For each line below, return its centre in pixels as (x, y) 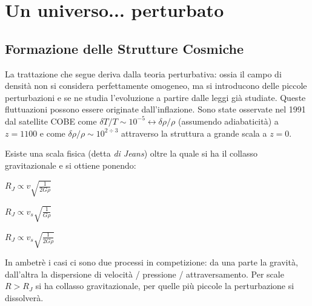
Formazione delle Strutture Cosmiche (124, 48)
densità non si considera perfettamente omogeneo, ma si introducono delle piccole (156, 86)
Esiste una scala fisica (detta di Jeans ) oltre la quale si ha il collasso (131, 153)
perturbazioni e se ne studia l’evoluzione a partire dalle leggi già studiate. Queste (155, 97)
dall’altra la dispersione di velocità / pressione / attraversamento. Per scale (144, 274)
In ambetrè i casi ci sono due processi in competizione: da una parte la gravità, (151, 262)
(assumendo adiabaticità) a (228, 121)
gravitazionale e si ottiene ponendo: (71, 165)
